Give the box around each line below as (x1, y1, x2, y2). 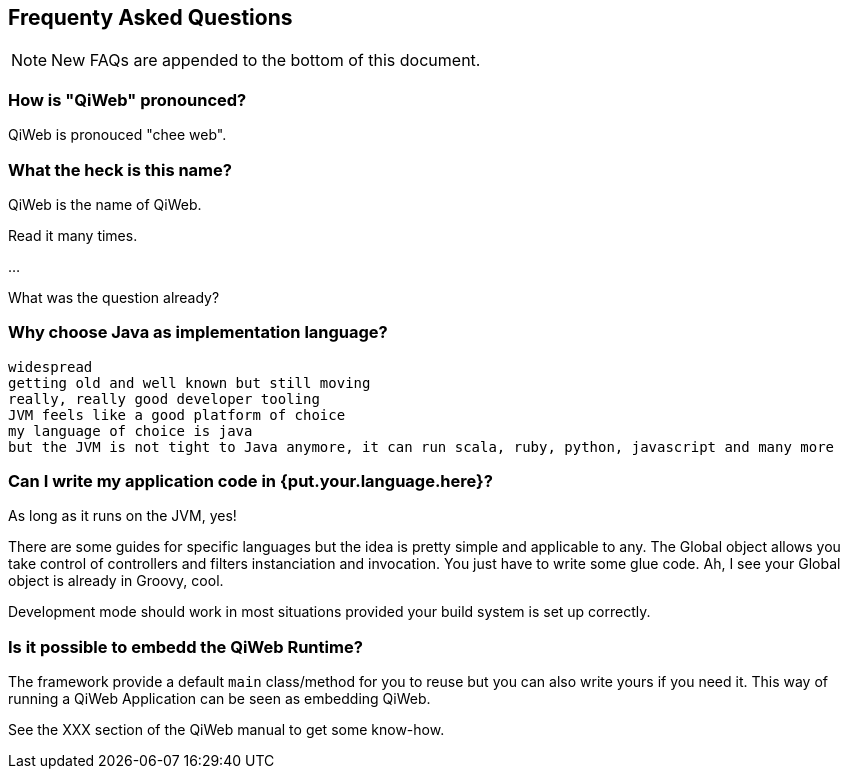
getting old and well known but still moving (8, 374, 371, 391)
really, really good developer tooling (8, 390, 320, 407)
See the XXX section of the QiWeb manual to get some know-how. (8, 721, 445, 739)
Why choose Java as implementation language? (8, 322, 388, 343)
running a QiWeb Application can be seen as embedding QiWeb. (8, 690, 431, 708)
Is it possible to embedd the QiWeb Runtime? (8, 636, 363, 657)
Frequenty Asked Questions (8, 5, 293, 30)
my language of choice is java (8, 422, 253, 439)
